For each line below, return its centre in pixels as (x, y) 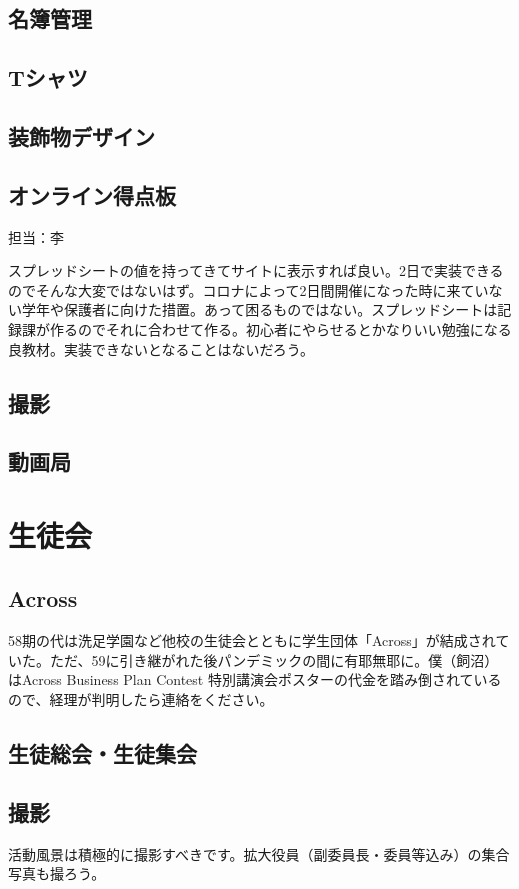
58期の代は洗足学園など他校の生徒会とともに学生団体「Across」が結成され (252, 640)
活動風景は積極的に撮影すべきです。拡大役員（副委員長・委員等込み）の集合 (259, 853)
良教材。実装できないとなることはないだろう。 (161, 348)
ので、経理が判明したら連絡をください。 (141, 699)
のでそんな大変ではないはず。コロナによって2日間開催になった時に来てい (248, 289)
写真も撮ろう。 (57, 873)
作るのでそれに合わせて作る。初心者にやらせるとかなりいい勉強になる (280, 328)
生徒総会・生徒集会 (102, 753)
